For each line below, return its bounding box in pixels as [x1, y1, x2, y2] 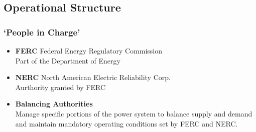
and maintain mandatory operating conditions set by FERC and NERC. [15, 118, 238, 128]
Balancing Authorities [15, 98, 93, 109]
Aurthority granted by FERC [15, 81, 106, 92]
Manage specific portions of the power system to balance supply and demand [15, 108, 252, 118]
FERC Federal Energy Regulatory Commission [15, 45, 162, 55]
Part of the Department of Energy [15, 55, 120, 65]
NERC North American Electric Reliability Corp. [15, 72, 171, 82]
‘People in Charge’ [4, 25, 80, 38]
